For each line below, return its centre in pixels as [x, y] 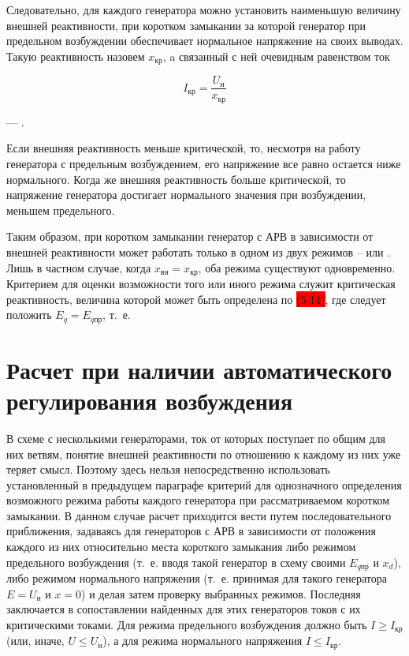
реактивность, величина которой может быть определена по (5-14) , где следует [196, 299]
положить [29, 315]
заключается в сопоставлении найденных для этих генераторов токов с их [184, 609]
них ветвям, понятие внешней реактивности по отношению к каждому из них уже [204, 454]
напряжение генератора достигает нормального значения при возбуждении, [186, 195]
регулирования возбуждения [150, 400]
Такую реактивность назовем [76, 56]
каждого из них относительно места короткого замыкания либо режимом [181, 547]
